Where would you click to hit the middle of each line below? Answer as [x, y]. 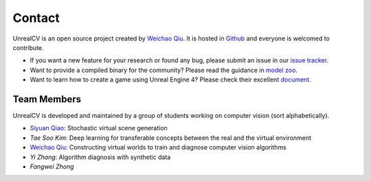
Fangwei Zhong [52, 166]
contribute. [28, 47]
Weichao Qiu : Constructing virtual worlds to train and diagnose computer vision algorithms [158, 147]
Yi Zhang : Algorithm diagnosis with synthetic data [100, 157]
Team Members [47, 99]
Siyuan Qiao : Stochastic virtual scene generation [99, 128]
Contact [36, 18]
